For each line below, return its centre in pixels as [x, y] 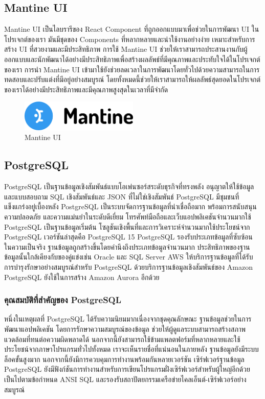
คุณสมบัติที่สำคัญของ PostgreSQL [63, 300]
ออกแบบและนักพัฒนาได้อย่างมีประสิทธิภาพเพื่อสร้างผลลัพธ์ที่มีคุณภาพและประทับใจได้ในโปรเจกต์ [132, 59]
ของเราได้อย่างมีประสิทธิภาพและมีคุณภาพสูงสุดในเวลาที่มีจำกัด [86, 89]
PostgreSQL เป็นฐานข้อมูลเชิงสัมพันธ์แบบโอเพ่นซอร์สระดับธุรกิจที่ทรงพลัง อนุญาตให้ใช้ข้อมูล [129, 186]
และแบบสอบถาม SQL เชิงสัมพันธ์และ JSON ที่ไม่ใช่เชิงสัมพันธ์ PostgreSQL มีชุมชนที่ [122, 196]
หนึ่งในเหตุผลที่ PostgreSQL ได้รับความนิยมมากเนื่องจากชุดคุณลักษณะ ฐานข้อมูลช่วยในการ [128, 319]
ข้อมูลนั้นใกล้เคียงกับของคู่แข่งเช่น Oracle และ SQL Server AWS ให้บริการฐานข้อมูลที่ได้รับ [129, 257]
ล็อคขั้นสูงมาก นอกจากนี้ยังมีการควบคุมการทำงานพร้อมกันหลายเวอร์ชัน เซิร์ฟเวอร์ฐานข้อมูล [124, 359]
